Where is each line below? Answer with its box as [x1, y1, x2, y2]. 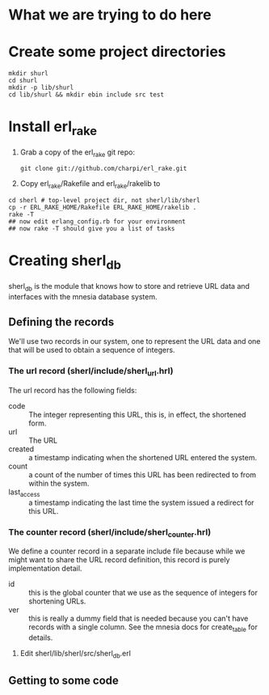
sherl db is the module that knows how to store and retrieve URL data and [8, 281, 250, 293]
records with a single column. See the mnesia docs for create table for [28, 622, 258, 634]
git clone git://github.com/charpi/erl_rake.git [19, 164, 187, 173]
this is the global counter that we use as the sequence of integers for [28, 588, 258, 598]
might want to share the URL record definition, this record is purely [8, 555, 230, 565]
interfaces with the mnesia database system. [8, 291, 158, 301]
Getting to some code [8, 674, 120, 688]
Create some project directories [8, 43, 226, 61]
